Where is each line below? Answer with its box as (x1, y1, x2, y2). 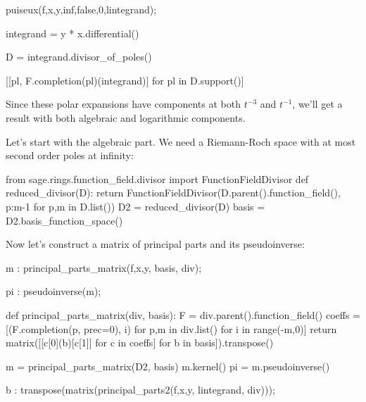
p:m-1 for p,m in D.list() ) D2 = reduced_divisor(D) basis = (6, 199, 265, 213)
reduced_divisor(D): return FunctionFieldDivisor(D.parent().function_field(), (6, 185, 341, 200)
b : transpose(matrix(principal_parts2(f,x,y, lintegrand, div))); (6, 382, 275, 397)
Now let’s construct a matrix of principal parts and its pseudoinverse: (6, 237, 305, 251)
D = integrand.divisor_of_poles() (6, 49, 152, 64)
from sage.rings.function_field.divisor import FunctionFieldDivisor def (6, 171, 309, 186)
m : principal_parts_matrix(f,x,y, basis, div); (6, 260, 202, 275)
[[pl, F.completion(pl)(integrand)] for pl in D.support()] (6, 73, 244, 87)
